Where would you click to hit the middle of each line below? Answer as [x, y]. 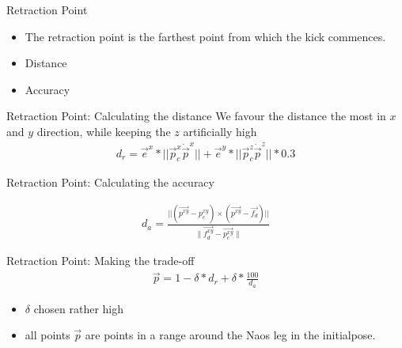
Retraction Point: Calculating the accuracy [110, 182]
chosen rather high [79, 308]
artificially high [220, 131]
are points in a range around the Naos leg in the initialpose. [230, 335]
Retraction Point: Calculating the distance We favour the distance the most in [196, 116]
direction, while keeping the [104, 131]
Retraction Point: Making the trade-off [100, 261]
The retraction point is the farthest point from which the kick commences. [205, 36]
